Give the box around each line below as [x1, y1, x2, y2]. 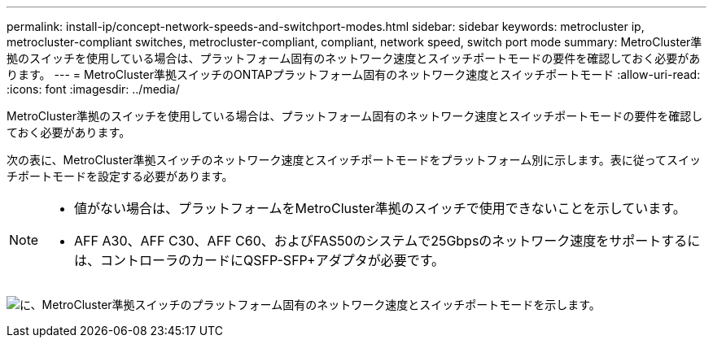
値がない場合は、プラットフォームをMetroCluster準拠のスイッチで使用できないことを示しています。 [74, 200, 686, 216]
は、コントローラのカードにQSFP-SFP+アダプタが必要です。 [74, 252, 445, 268]
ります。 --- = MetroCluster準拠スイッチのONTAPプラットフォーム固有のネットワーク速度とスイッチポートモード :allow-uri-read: [7, 67, 701, 81]
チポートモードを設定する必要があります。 [7, 169, 234, 183]
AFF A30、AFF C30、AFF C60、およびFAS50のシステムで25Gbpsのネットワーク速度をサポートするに [74, 233, 701, 249]
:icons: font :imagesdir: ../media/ [7, 82, 180, 96]
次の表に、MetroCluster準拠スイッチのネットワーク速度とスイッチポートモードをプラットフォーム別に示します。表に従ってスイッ [7, 153, 702, 167]
